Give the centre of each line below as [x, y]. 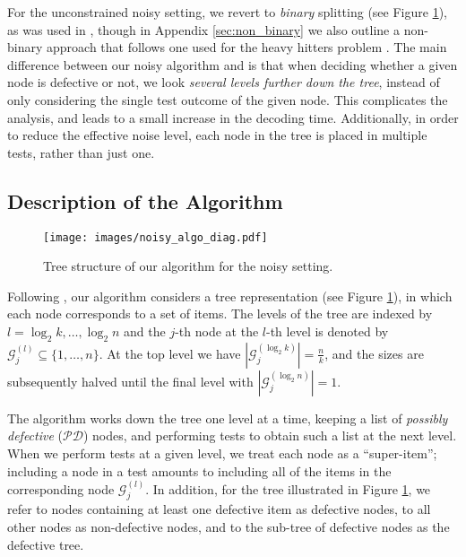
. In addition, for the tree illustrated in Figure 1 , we [288, 488]
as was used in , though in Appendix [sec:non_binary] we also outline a [203, 29]
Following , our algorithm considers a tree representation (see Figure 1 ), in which [230, 296]
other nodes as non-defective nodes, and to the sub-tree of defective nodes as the [229, 526]
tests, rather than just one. [81, 152]
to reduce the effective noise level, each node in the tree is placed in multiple [217, 135]
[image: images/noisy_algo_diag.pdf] [155, 237]
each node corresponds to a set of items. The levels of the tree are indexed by [220, 313]
